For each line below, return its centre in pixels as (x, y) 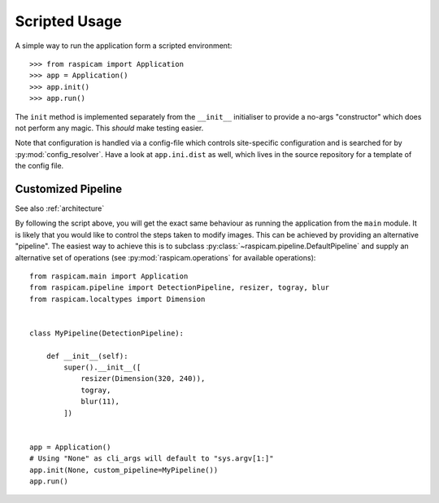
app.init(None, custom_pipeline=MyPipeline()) (124, 470)
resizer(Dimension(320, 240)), (143, 379)
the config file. (39, 166)
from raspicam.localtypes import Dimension (117, 299)
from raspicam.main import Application (109, 276)
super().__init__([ (102, 367)
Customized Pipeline (68, 188)
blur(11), (100, 402)
